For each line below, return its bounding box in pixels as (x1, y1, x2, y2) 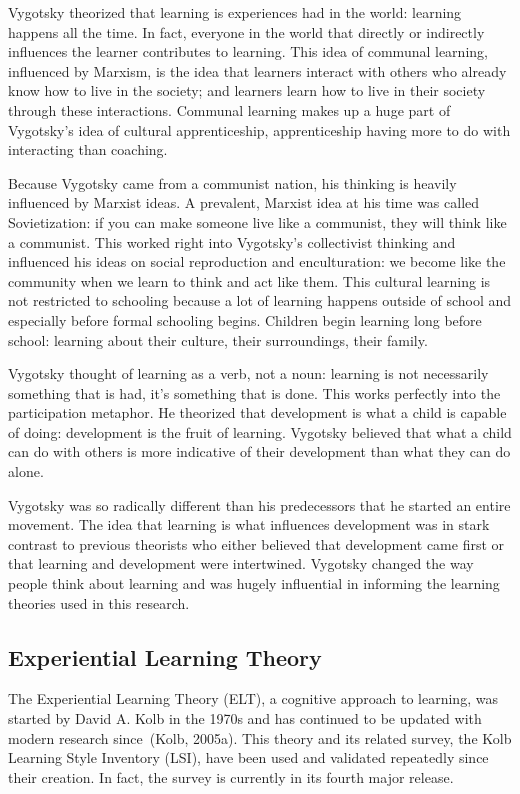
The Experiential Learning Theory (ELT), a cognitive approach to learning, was (8, 688, 498, 709)
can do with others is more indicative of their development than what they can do (8, 441, 511, 462)
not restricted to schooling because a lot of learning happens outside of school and (8, 290, 512, 311)
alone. (8, 461, 44, 482)
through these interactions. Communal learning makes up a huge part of (8, 99, 451, 120)
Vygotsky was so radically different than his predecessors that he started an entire (8, 494, 511, 515)
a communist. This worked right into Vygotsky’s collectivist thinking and (8, 231, 456, 252)
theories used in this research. (8, 592, 190, 613)
